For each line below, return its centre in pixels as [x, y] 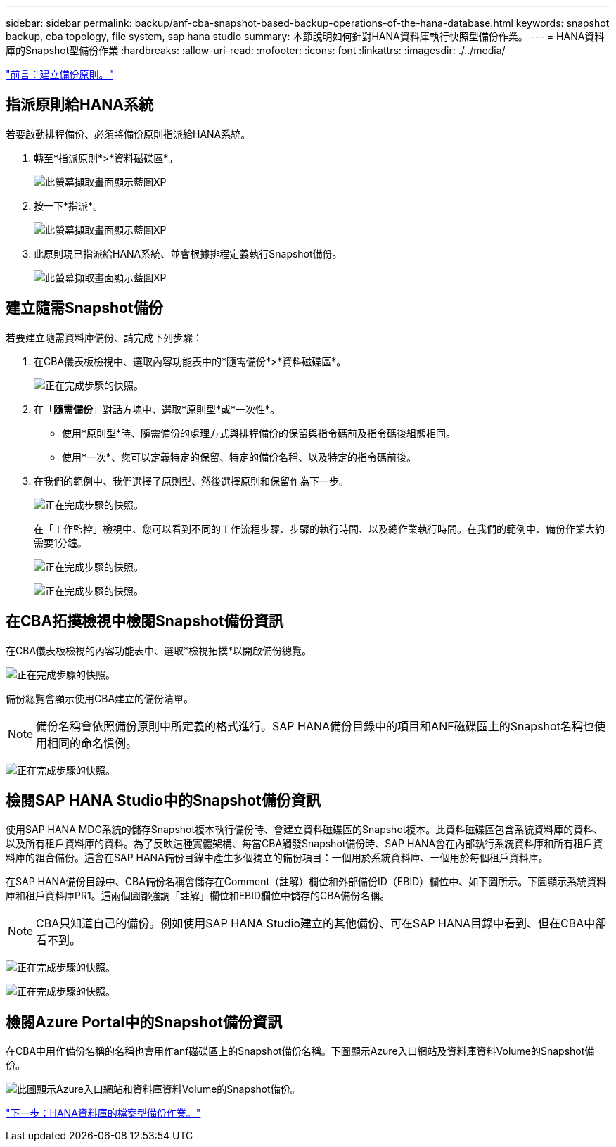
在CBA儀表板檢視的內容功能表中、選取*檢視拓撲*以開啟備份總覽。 [159, 650]
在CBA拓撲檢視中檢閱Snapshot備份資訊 [145, 621]
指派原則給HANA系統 [80, 105]
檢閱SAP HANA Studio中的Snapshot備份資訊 [163, 800]
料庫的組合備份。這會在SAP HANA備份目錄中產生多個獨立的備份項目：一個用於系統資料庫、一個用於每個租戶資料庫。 [277, 858]
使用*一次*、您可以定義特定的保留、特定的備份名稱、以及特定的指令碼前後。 [239, 457]
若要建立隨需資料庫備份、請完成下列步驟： [104, 337]
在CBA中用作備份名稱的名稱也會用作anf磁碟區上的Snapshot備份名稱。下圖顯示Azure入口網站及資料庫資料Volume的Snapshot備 [300, 1051]
